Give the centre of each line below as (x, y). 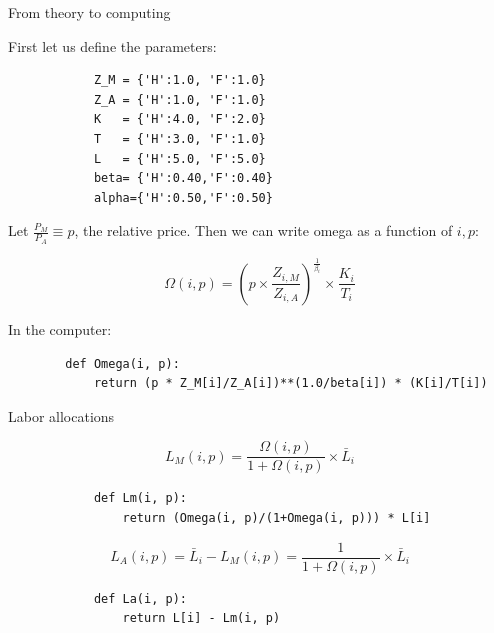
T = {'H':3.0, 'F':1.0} (179, 138)
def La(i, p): (140, 598)
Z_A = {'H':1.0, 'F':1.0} (179, 99)
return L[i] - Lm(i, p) (201, 618)
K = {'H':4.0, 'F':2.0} (179, 119)
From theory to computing (89, 12)
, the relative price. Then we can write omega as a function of (263, 230)
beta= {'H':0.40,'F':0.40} (183, 178)
